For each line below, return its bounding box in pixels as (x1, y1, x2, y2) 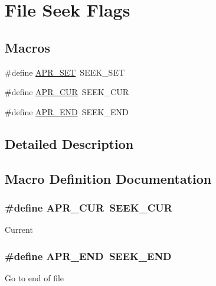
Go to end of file (5, 271, 64, 284)
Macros (5, 38, 50, 56)
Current (5, 223, 33, 236)
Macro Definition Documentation (5, 169, 212, 187)
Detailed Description (5, 134, 134, 152)
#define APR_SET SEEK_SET (5, 66, 125, 78)
